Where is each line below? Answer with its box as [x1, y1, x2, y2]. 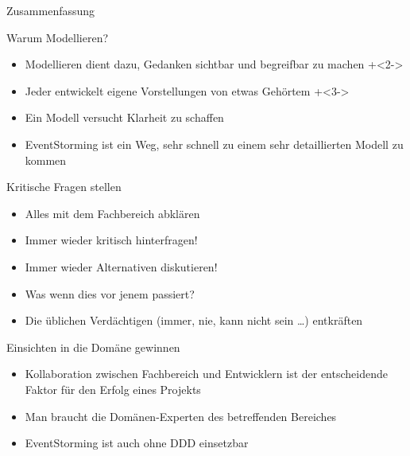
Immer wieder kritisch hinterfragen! [25, 232, 198, 248]
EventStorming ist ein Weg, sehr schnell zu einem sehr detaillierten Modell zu [25, 135, 404, 152]
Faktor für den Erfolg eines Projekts [25, 380, 201, 397]
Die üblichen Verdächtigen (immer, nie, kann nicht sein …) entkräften [25, 312, 363, 329]
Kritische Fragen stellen [6, 178, 122, 195]
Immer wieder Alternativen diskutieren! [25, 258, 218, 275]
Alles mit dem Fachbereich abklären [25, 205, 200, 221]
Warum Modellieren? [6, 29, 109, 45]
